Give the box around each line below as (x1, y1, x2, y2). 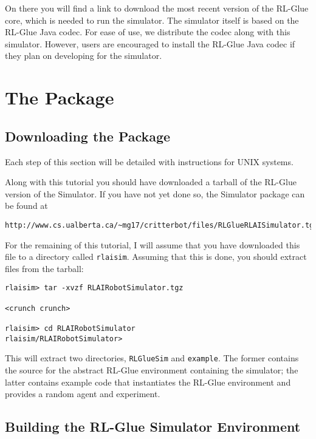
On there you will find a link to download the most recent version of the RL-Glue (5, 2, 309, 14)
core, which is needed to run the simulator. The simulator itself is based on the (5, 13, 299, 26)
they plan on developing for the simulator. (5, 49, 162, 62)
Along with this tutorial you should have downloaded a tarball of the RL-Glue (5, 175, 297, 188)
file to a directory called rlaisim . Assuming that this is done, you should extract (5, 250, 307, 263)
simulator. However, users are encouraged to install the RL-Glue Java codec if (5, 37, 295, 50)
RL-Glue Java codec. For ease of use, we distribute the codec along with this (5, 26, 290, 38)
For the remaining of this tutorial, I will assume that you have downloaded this (5, 238, 300, 251)
